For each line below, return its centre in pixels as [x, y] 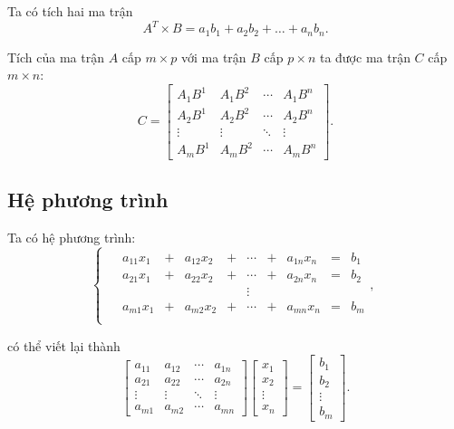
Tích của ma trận [56, 57]
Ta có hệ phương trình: [72, 237]
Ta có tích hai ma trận [70, 11]
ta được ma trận [365, 57]
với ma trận [214, 57]
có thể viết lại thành [64, 345]
